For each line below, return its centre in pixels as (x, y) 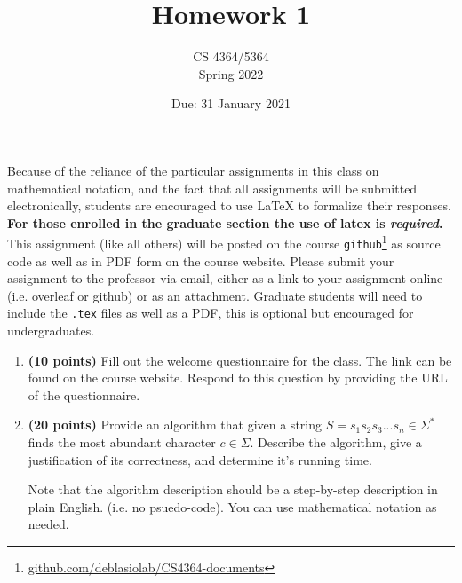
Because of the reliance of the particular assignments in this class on (193, 170)
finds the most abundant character (122, 442)
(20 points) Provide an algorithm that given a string (175, 425)
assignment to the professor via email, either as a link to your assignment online (225, 278)
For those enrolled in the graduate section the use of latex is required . (225, 222)
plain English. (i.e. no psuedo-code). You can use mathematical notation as (232, 506)
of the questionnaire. (84, 394)
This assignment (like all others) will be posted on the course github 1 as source (224, 242)
